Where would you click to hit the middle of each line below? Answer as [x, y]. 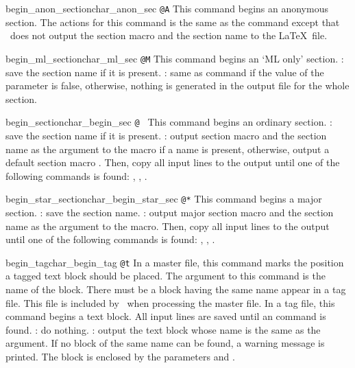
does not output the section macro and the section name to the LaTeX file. [169, 35]
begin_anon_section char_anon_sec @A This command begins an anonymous [167, 8]
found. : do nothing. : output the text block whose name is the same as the [163, 329]
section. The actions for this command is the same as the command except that [173, 22]
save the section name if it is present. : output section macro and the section [166, 135]
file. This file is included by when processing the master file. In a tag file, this [170, 302]
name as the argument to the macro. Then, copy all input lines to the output [168, 226]
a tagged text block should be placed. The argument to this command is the [166, 276]
